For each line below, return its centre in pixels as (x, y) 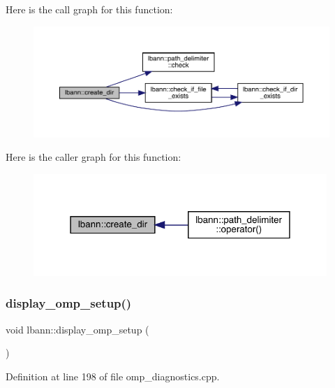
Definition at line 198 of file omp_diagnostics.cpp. (113, 376)
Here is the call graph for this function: (89, 9)
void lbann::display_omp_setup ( (77, 329)
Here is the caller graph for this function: (94, 157)
